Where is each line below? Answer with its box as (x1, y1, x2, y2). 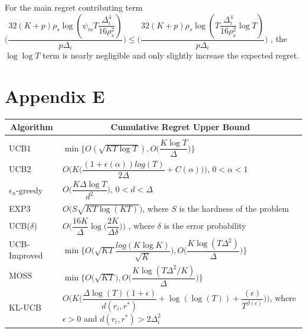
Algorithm (10, 121, 53, 133)
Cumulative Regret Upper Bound (110, 121, 250, 133)
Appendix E (5, 83, 105, 108)
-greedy (16, 183, 43, 196)
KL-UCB (9, 301, 41, 313)
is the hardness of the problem (179, 202, 289, 214)
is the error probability (164, 219, 246, 232)
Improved (9, 249, 43, 261)
